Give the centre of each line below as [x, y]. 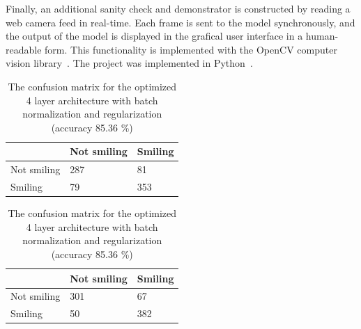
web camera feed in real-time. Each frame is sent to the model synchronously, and [180, 22]
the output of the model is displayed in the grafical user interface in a [154, 36]
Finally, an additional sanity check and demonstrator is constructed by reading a [178, 8]
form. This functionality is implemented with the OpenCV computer [191, 49]
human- [322, 36]
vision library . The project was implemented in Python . [129, 63]
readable [24, 49]
